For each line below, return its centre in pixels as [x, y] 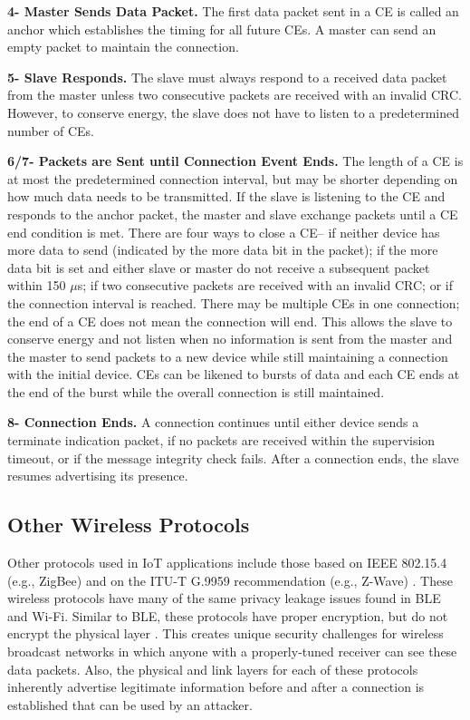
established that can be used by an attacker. [130, 704]
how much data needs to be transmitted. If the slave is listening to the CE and [226, 196]
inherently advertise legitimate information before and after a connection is [216, 687]
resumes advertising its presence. [98, 476]
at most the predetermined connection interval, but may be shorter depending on [233, 178]
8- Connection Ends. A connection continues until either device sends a [213, 422]
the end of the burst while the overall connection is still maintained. [196, 391]
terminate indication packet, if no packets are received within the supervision [221, 440]
